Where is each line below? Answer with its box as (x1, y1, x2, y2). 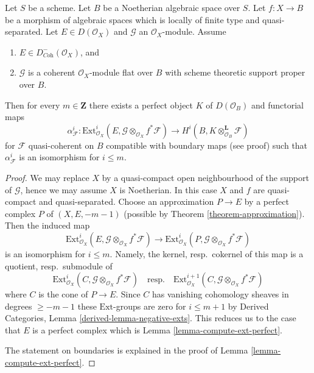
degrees (5, 299, 32, 312)
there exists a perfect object (89, 98, 194, 111)
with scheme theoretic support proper (165, 66, 305, 79)
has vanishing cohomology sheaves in (152, 288, 289, 300)
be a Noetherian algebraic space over (103, 1, 240, 13)
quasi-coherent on (28, 138, 94, 151)
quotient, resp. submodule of (5, 259, 113, 272)
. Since (116, 288, 141, 300)
